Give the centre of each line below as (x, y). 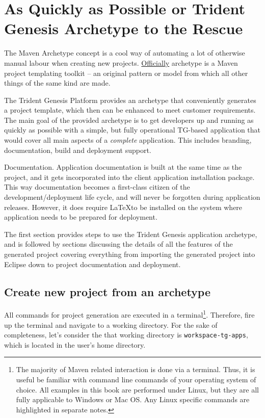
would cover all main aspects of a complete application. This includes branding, (128, 140)
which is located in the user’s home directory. (75, 344)
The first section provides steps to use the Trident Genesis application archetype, (131, 234)
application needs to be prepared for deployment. (81, 217)
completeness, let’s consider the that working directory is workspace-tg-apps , (126, 335)
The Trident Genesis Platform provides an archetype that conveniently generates (130, 100)
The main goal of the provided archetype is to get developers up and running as (129, 120)
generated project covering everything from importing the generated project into (130, 254)
